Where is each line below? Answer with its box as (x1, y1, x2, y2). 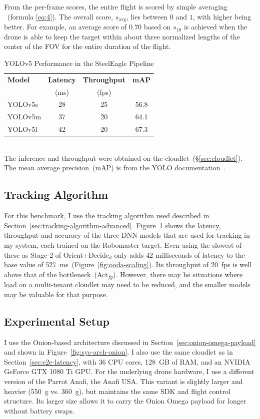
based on (143, 21, 171, 32)
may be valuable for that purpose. (4, 289, 108, 299)
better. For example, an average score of (4, 21, 127, 32)
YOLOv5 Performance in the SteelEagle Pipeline (4, 57, 154, 68)
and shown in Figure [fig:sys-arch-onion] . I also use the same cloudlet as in (4, 347, 233, 357)
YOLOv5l (7, 124, 37, 134)
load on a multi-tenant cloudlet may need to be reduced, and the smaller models (4, 279, 250, 290)
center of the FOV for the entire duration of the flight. (4, 41, 171, 51)
